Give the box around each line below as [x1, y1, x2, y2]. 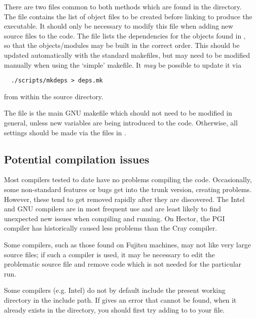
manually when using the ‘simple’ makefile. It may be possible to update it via [4, 59, 242, 70]
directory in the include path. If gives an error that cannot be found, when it [4, 294, 237, 305]
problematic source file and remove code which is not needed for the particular [4, 259, 242, 269]
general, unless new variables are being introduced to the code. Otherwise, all [4, 118, 238, 127]
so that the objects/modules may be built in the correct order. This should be [4, 40, 240, 50]
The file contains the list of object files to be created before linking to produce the [4, 11, 253, 21]
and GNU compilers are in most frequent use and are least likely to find [4, 203, 221, 214]
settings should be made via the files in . [4, 127, 126, 137]
